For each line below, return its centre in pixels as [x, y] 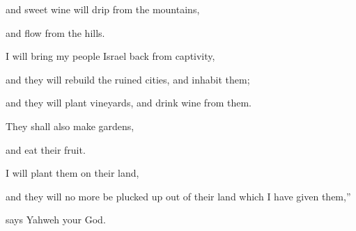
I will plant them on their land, [72, 173]
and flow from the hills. [55, 32]
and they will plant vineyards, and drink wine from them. [129, 103]
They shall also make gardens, [70, 126]
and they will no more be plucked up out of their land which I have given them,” [178, 196]
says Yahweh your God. [56, 220]
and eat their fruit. [46, 149]
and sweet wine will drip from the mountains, [103, 9]
